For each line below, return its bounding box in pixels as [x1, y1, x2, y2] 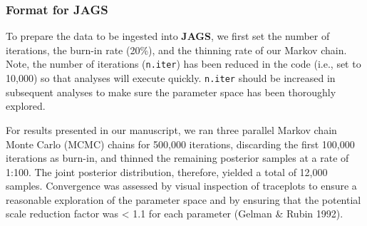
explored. [6, 98, 46, 113]
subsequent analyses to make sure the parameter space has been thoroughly [6, 84, 336, 99]
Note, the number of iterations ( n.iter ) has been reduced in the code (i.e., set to [6, 56, 361, 71]
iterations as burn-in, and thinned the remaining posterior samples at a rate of [6, 150, 349, 165]
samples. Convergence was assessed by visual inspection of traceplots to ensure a [6, 178, 357, 193]
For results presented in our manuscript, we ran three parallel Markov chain [6, 122, 337, 137]
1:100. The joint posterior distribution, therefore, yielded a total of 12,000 [6, 164, 328, 179]
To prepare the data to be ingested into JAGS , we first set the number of [6, 29, 330, 43]
